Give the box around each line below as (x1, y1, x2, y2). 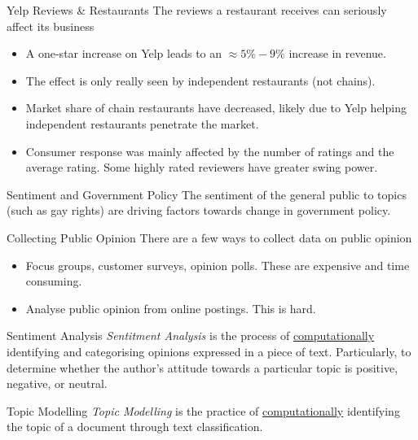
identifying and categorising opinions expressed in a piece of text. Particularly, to (7, 342, 411, 359)
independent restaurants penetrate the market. (25, 115, 259, 132)
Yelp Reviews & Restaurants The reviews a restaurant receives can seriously (7, 2, 387, 18)
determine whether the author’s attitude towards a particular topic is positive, (7, 359, 398, 376)
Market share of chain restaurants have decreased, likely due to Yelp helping (25, 99, 407, 116)
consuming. (25, 272, 82, 290)
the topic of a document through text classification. (7, 418, 263, 435)
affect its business (7, 17, 95, 34)
